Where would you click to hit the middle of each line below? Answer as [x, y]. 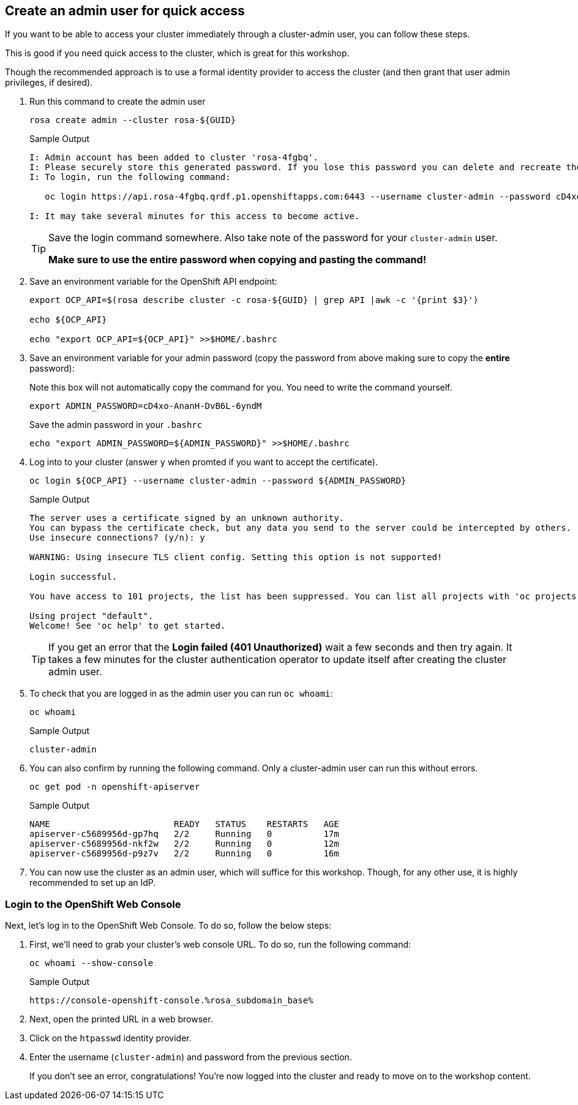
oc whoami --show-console [92, 963]
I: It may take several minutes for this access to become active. [195, 216]
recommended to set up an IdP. [93, 883]
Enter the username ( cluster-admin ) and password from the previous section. [191, 1057]
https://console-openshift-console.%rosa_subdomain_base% [171, 1001]
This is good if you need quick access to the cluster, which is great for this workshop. [177, 53]
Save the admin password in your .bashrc [116, 425]
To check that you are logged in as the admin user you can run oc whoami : [181, 694]
